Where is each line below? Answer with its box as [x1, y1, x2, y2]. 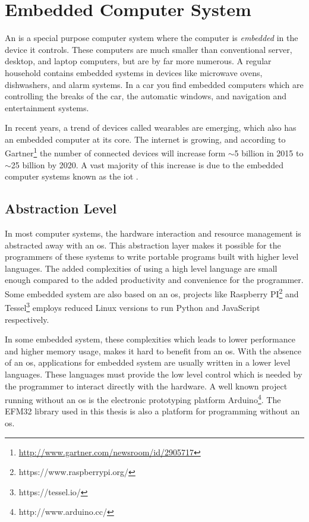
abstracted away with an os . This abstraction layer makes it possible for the [5, 238, 281, 251]
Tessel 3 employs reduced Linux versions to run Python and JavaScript [5, 300, 260, 313]
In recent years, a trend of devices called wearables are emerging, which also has [5, 121, 297, 134]
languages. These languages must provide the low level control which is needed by [5, 367, 302, 380]
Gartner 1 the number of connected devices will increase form [5, 145, 226, 159]
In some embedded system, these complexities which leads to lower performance [5, 333, 295, 345]
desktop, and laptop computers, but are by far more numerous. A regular [5, 55, 272, 67]
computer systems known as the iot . [5, 170, 138, 183]
